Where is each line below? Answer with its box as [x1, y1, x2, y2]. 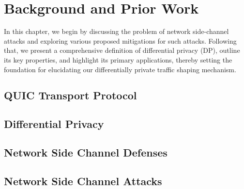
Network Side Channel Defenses [4, 145, 168, 160]
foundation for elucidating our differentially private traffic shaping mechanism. [4, 64, 236, 74]
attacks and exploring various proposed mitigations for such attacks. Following [4, 35, 237, 46]
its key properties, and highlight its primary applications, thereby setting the [4, 54, 232, 64]
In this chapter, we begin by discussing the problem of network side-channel [4, 26, 229, 36]
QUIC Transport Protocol [4, 88, 137, 103]
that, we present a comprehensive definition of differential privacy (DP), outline [4, 45, 240, 55]
